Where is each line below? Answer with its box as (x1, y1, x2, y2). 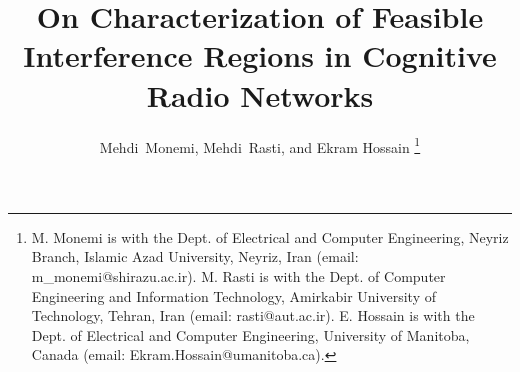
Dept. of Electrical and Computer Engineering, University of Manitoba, (31, 324, 470, 345)
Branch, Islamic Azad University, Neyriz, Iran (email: (31, 246, 359, 267)
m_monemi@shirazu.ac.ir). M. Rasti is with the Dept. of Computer (31, 265, 446, 286)
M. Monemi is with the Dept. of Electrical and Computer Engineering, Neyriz (31, 226, 509, 247)
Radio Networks (146, 74, 374, 115)
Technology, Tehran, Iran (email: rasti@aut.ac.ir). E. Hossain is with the (31, 305, 475, 326)
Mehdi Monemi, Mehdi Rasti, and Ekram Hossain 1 (99, 133, 421, 157)
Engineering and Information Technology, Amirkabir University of (31, 285, 437, 306)
